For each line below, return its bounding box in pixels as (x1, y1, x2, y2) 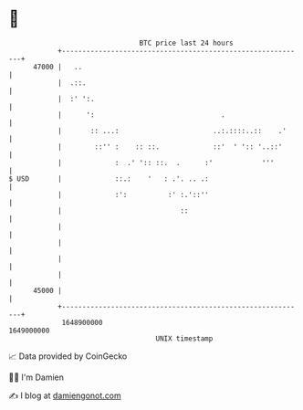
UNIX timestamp (155, 333, 214, 343)
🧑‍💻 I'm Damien (8, 372, 65, 383)
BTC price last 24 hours (139, 38, 234, 47)
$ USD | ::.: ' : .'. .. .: (8, 173, 209, 184)
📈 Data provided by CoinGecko (8, 351, 128, 362)
